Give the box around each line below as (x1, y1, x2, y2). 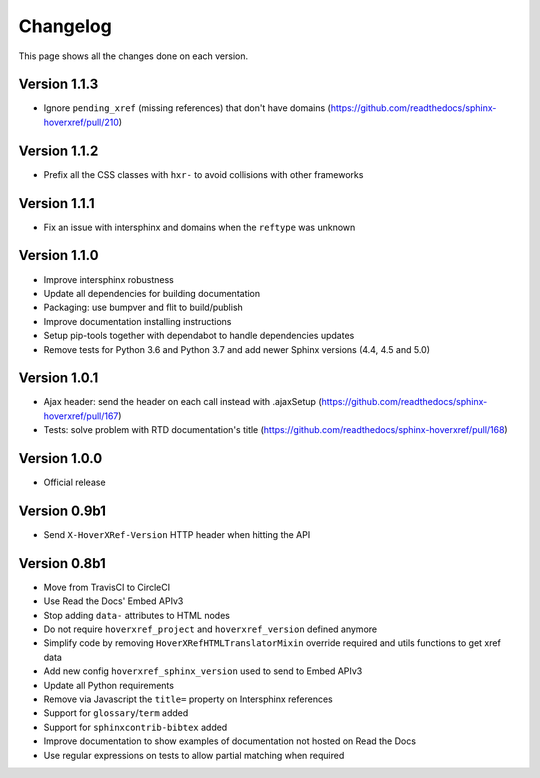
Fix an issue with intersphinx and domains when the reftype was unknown (43, 221, 356, 233)
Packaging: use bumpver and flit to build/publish (43, 301, 244, 314)
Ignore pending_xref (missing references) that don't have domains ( (43, 102, 332, 114)
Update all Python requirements (43, 679, 175, 691)
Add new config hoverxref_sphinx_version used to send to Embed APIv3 (43, 665, 363, 677)
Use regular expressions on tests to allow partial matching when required (43, 749, 345, 761)
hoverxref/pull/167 (43, 410, 119, 422)
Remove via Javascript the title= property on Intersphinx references (43, 693, 334, 705)
